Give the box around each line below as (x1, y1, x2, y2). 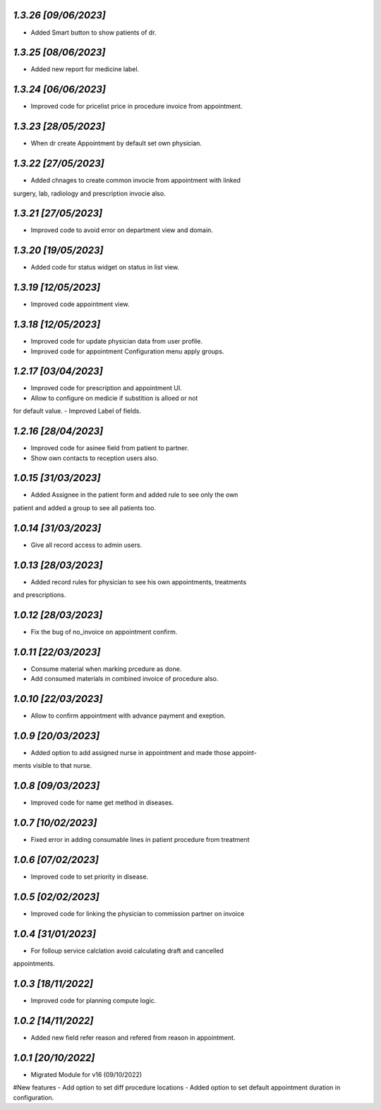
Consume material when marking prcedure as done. (30, 664, 182, 673)
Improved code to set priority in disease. (30, 872, 148, 881)
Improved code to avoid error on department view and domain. (30, 226, 213, 234)
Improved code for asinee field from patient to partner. (30, 444, 189, 452)
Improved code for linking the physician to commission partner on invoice (30, 910, 245, 918)
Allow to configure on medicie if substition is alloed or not (30, 394, 198, 402)
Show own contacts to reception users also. (30, 454, 159, 462)
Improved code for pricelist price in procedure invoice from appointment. (30, 102, 243, 111)
